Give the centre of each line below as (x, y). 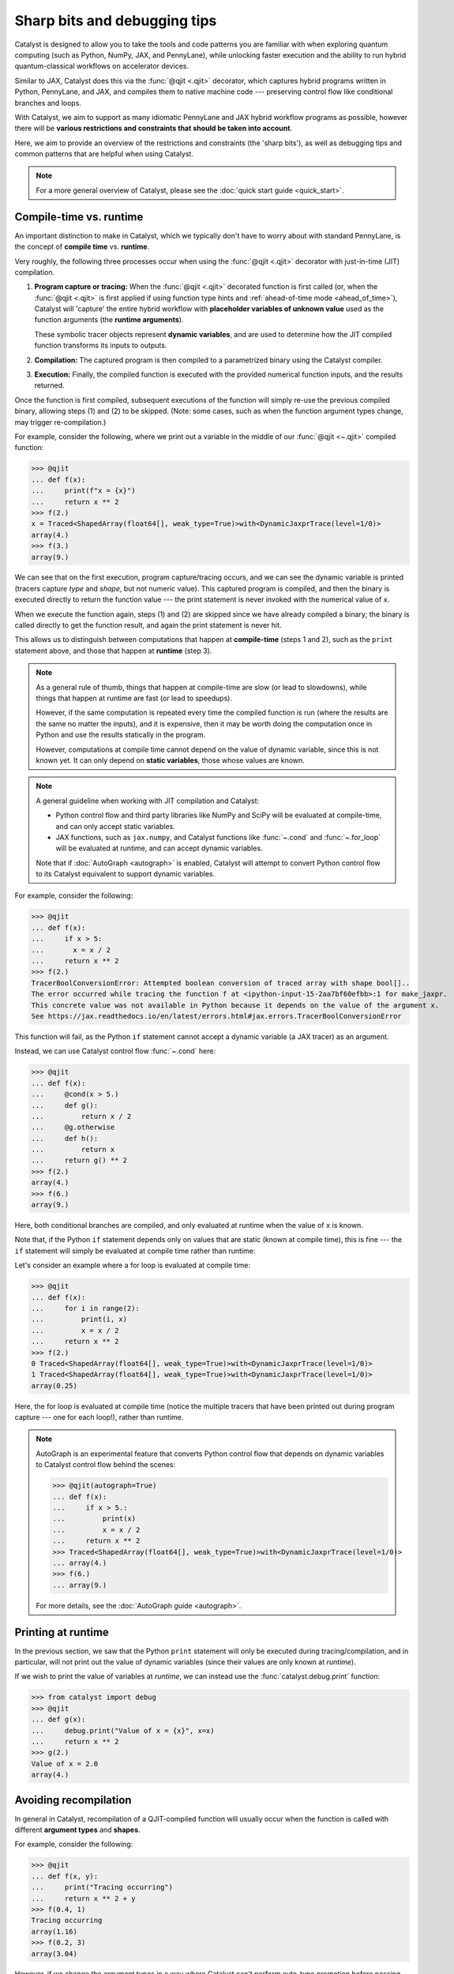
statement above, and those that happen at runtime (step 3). (113, 651)
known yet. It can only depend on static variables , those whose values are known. (171, 760)
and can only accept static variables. (115, 826)
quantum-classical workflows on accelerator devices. (102, 66)
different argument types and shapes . (78, 1830)
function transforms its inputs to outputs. (101, 345)
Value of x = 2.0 (65, 1764)
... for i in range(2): (85, 1308)
